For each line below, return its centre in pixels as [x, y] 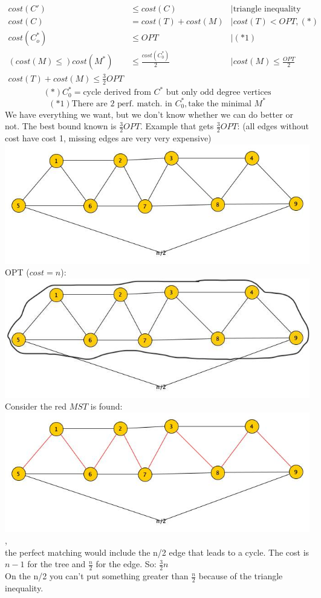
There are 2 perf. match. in [122, 104]
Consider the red [36, 406]
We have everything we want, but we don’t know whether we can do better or [149, 114]
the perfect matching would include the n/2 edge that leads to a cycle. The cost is [157, 552]
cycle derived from [117, 93]
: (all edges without [273, 126]
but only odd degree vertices [219, 93]
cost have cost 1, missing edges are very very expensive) [108, 138]
